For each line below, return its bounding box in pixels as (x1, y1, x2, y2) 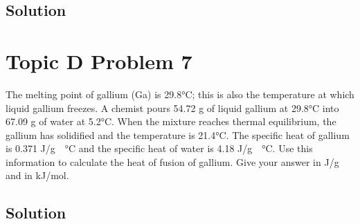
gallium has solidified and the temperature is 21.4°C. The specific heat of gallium (6, 127, 350, 142)
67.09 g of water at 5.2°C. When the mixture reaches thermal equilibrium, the (6, 114, 336, 129)
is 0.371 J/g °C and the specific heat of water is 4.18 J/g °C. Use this (6, 141, 313, 156)
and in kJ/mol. (6, 168, 69, 183)
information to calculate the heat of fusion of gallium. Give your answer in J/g (6, 154, 339, 169)
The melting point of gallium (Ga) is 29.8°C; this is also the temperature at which (6, 86, 354, 101)
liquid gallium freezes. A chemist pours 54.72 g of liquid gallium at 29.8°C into (6, 100, 339, 115)
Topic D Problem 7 (6, 46, 192, 75)
